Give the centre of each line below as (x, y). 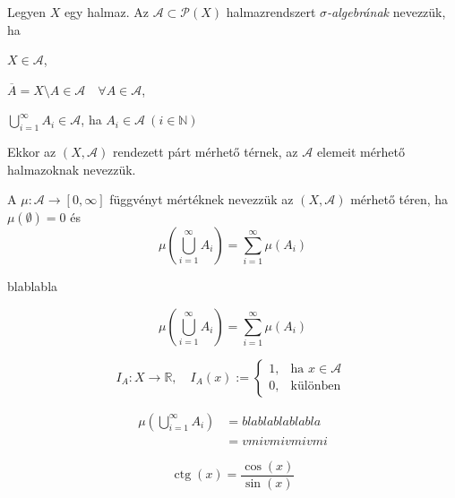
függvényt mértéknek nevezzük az (202, 199)
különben (316, 386)
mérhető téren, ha (399, 199)
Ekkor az (32, 152)
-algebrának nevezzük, (386, 12)
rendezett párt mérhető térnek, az (205, 152)
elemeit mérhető (361, 152)
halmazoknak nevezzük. (72, 169)
